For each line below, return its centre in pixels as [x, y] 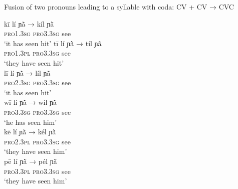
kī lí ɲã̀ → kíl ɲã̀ [29, 23]
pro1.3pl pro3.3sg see [37, 53]
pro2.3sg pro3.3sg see [38, 82]
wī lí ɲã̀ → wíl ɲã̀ [30, 102]
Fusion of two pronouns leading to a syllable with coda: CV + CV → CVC [119, 7]
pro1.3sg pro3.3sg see [38, 33]
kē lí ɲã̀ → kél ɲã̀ [30, 132]
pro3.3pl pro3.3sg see [37, 171]
